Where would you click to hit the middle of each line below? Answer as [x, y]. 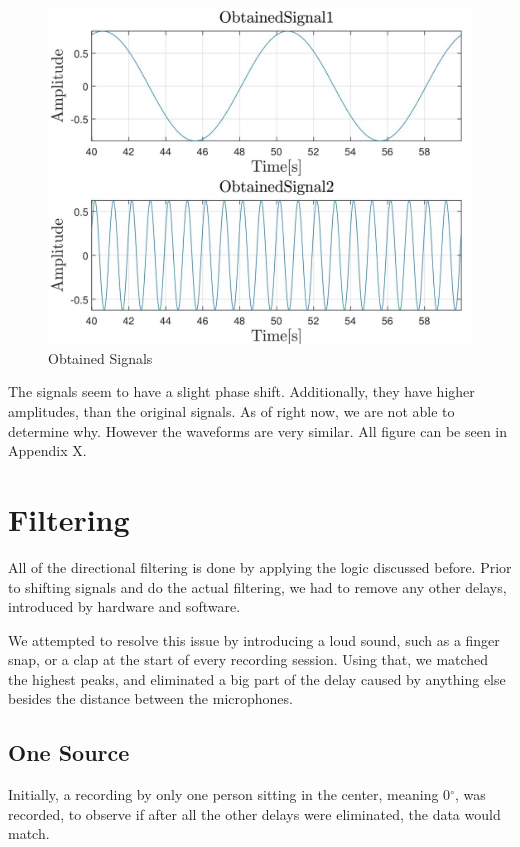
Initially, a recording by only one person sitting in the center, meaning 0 [229, 794]
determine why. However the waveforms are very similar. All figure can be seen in [257, 430]
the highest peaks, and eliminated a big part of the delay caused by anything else [257, 678]
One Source [69, 752]
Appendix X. [47, 450]
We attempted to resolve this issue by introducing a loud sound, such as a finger [254, 639]
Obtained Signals [100, 357]
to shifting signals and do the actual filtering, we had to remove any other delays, [257, 586]
